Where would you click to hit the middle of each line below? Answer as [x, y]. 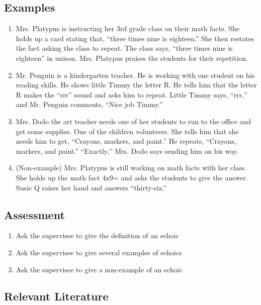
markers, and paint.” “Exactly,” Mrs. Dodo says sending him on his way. [127, 150]
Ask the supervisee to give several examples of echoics [99, 252]
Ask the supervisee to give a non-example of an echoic [99, 269]
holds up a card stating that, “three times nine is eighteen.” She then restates [135, 38]
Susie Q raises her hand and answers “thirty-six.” [91, 187]
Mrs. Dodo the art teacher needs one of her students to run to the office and [134, 121]
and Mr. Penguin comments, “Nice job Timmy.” [89, 104]
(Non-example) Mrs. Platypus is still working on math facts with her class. [131, 168]
